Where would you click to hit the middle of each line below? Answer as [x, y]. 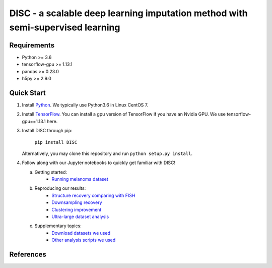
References [28, 254]
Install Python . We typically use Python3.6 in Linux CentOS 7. [85, 105]
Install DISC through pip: [47, 131]
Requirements [32, 45]
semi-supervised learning [65, 27]
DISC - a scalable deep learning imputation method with [128, 13]
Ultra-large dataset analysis [80, 217]
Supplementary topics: [58, 226]
